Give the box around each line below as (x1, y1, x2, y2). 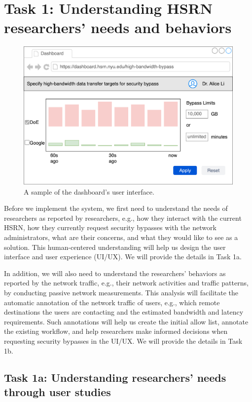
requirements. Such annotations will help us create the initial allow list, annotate (4, 316, 249, 326)
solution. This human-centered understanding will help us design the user (4, 241, 226, 252)
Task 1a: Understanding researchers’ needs (4, 369, 226, 385)
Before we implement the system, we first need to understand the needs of (4, 203, 228, 213)
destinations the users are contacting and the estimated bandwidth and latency (4, 307, 244, 317)
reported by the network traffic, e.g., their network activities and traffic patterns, (4, 278, 249, 288)
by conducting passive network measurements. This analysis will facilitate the (4, 287, 239, 297)
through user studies (4, 384, 111, 399)
